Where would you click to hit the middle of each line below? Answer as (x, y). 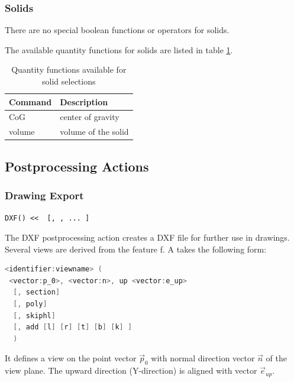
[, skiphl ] (34, 315)
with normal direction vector (203, 358)
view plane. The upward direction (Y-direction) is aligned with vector (131, 370)
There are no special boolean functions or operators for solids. (117, 30)
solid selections (69, 81)
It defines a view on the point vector (71, 358)
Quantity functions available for (69, 69)
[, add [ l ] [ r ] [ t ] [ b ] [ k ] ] (73, 327)
